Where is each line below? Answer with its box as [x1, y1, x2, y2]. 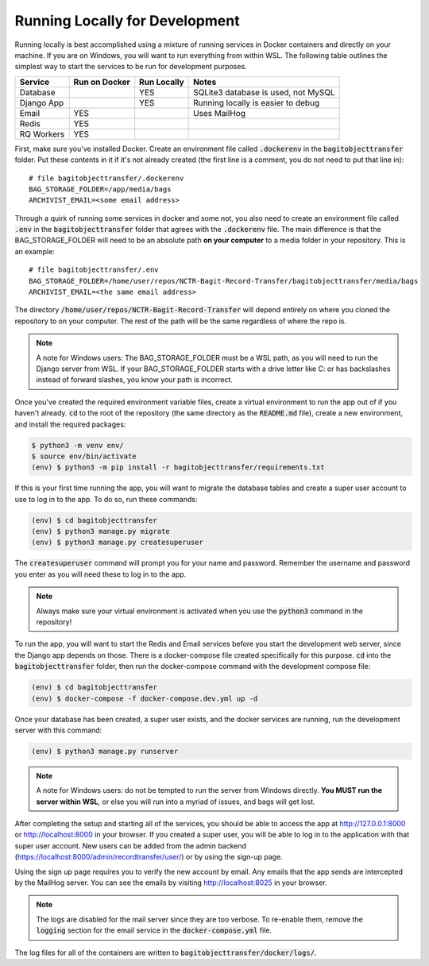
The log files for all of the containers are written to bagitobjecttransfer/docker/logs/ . [14, 948, 317, 957]
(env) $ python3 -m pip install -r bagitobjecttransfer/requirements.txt [31, 463, 325, 472]
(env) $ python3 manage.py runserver [31, 747, 179, 755]
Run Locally [139, 76, 184, 87]
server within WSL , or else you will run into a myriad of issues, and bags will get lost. [36, 797, 315, 806]
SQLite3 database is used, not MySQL [193, 87, 335, 98]
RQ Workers [19, 128, 65, 139]
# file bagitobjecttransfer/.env [29, 265, 159, 274]
